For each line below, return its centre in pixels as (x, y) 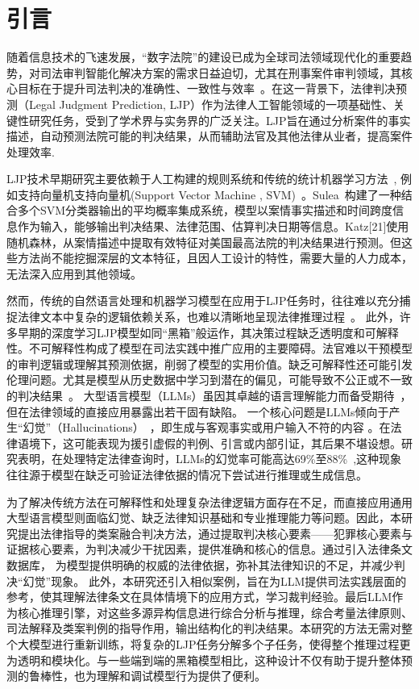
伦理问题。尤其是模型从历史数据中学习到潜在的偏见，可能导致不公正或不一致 (209, 380)
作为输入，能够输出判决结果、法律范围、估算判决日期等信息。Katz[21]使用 (213, 226)
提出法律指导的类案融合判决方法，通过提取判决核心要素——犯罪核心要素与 (215, 533)
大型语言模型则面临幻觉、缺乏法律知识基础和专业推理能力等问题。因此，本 (204, 518)
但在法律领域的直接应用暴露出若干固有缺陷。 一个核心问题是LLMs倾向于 (198, 411)
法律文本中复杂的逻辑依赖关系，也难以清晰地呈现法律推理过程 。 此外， (208, 317)
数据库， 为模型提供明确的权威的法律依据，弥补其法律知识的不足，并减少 (200, 564)
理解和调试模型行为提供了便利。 (181, 676)
